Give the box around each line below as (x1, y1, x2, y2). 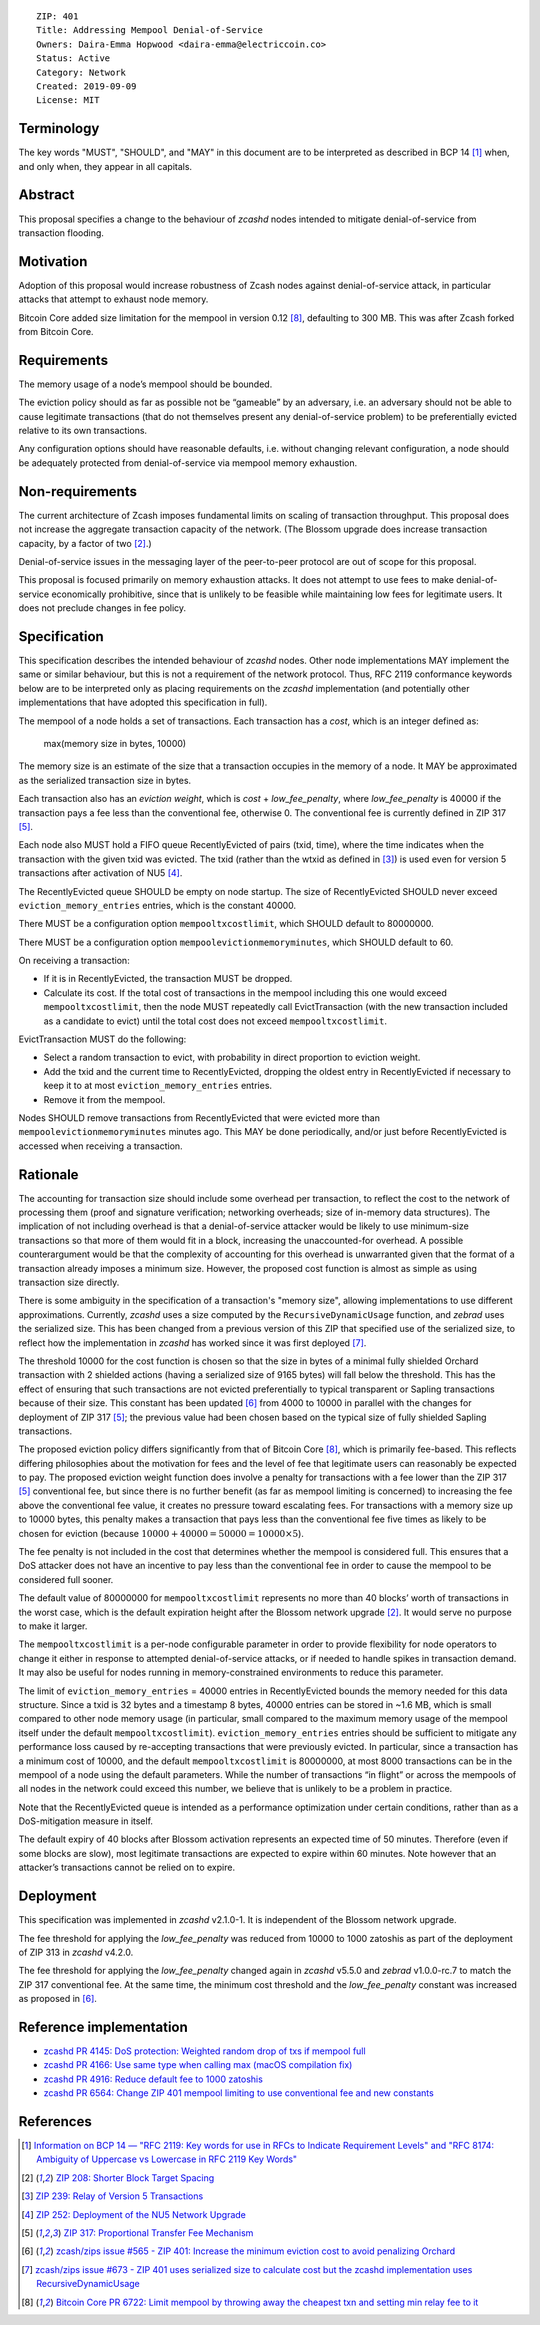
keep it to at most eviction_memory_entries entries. (43, 1080, 273, 1092)
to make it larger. (18, 1620, 88, 1632)
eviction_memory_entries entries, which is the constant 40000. (18, 899, 297, 911)
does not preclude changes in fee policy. (18, 602, 187, 614)
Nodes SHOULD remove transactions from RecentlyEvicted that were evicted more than (18, 1111, 380, 1124)
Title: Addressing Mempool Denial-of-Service (36, 25, 264, 36)
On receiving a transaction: (18, 955, 130, 967)
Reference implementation (18, 2018, 189, 2035)
